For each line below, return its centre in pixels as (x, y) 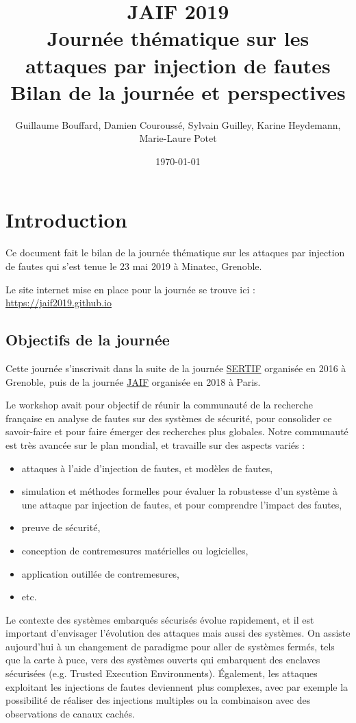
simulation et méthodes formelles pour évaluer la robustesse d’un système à (179, 491)
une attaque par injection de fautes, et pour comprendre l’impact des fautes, (182, 504)
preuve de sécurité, (61, 527)
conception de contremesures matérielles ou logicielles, (135, 550)
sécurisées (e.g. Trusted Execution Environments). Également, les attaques (162, 673)
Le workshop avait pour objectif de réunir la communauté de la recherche (159, 405)
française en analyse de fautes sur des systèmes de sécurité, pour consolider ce (169, 418)
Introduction (66, 220)
